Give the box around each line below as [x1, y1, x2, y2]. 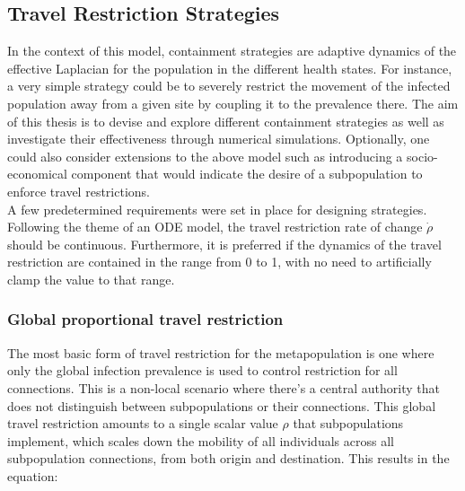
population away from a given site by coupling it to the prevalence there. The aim [7, 93, 459, 112]
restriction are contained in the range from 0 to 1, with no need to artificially [7, 252, 432, 271]
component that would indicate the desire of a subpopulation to [71, 164, 423, 183]
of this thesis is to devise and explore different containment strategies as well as [7, 111, 444, 130]
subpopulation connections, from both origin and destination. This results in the [7, 449, 450, 468]
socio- [407, 146, 438, 165]
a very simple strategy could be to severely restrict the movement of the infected [7, 76, 451, 95]
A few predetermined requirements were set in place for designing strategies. [7, 199, 427, 218]
